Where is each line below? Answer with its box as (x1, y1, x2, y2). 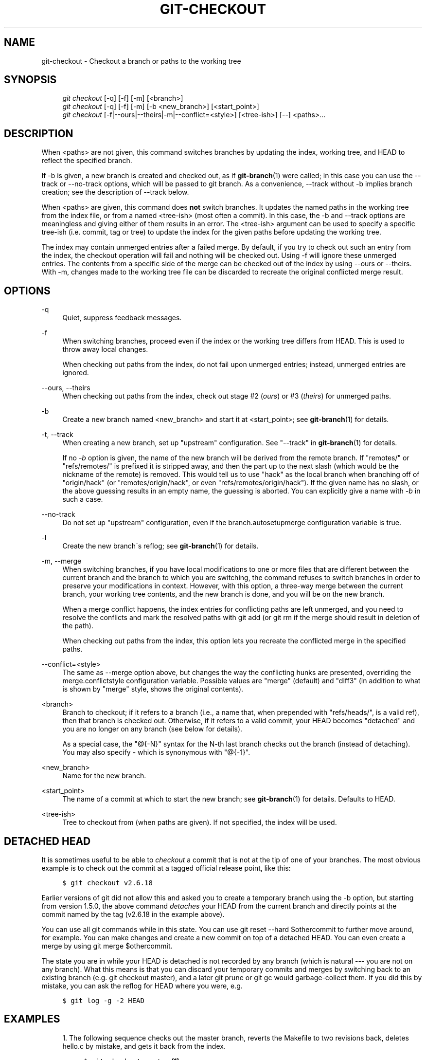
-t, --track (41, 430, 73, 439)
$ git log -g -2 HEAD (62, 996, 144, 1005)
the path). (62, 621, 93, 630)
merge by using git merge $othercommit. (41, 941, 173, 950)
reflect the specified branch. (41, 156, 132, 165)
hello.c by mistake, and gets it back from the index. (62, 1042, 226, 1050)
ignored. (62, 368, 89, 377)
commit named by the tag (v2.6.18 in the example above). (41, 910, 225, 918)
